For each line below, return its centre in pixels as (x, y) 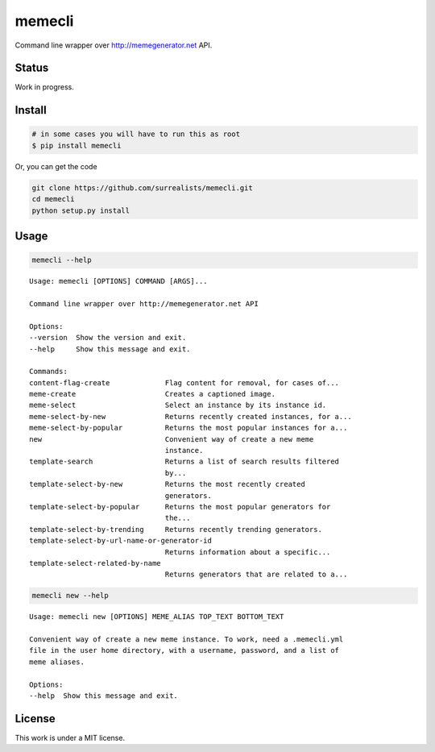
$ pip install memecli (77, 145)
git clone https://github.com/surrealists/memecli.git (142, 188)
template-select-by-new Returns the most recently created (167, 484)
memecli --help (62, 260)
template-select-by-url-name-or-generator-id (121, 541)
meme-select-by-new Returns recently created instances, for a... (191, 416)
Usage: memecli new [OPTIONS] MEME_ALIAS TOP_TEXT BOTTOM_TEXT (157, 617)
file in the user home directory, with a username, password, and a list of (184, 650)
